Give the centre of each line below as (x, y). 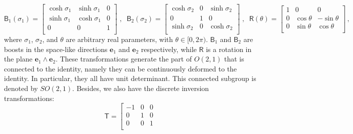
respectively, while (169, 49)
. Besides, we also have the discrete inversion (141, 88)
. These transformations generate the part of (124, 59)
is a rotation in (229, 49)
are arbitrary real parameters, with (119, 39)
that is (234, 59)
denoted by (21, 88)
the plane (18, 59)
